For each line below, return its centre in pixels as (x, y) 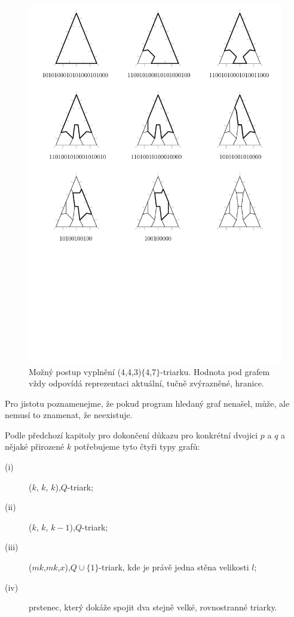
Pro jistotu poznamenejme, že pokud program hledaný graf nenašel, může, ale (147, 403)
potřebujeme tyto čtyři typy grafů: (137, 446)
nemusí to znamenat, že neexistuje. (69, 415)
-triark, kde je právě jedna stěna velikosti (174, 567)
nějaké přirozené (35, 446)
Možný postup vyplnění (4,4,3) (85, 371)
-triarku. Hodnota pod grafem (215, 371)
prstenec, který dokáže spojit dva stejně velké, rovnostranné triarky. (153, 607)
